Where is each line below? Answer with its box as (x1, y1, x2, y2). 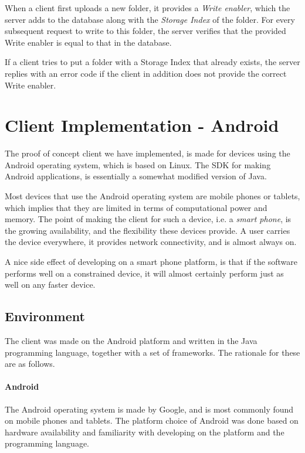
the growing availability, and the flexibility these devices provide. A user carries (5, 224, 290, 236)
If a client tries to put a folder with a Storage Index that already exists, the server (5, 56, 300, 68)
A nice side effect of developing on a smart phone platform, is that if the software (5, 256, 297, 268)
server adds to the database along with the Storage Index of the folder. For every (5, 13, 295, 25)
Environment (5, 307, 85, 325)
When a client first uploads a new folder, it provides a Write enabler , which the (5, 2, 290, 13)
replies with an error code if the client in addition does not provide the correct (5, 67, 287, 79)
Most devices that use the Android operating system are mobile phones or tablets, (5, 190, 300, 202)
